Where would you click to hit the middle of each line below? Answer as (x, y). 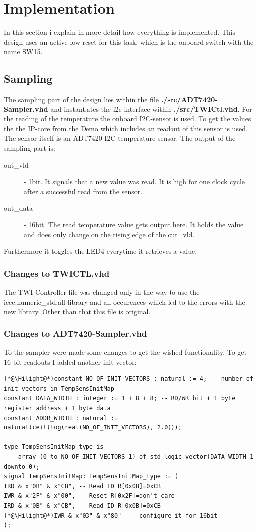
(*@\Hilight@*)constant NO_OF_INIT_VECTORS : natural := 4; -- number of (129, 379)
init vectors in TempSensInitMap (59, 388)
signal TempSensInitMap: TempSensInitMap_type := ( (91, 477)
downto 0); (22, 467)
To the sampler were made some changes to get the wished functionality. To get (125, 352)
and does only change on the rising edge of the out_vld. (109, 234)
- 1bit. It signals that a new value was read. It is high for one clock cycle (134, 181)
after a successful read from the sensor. (83, 191)
